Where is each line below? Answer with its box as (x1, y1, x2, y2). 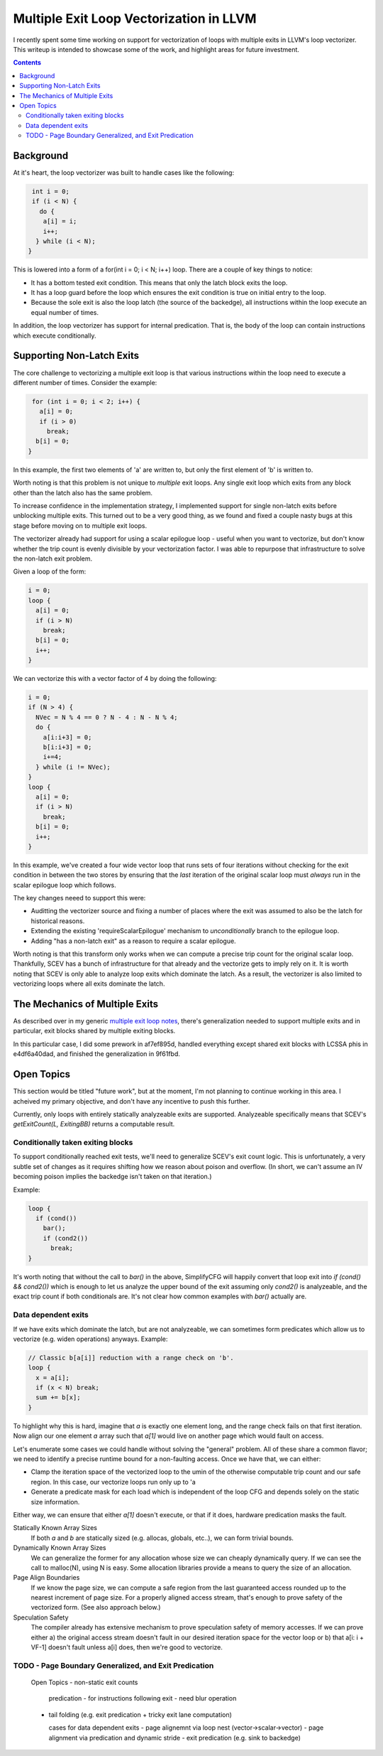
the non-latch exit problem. (13, 554, 93, 563)
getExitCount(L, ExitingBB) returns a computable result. (13, 1120, 175, 1129)
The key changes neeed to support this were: (13, 894, 146, 903)
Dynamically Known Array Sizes (13, 1544, 106, 1552)
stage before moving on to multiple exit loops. (13, 521, 148, 529)
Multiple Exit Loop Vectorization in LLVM (13, 11, 257, 26)
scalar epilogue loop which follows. (13, 880, 116, 889)
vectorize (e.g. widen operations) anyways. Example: (13, 1335, 168, 1343)
